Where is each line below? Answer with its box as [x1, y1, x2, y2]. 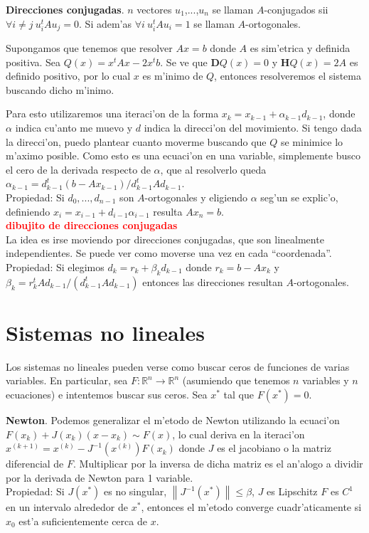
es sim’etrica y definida [250, 41, 351, 56]
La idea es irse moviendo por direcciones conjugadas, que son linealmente [6, 231, 324, 246]
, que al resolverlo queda [160, 162, 267, 176]
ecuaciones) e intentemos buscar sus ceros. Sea [6, 387, 208, 402]
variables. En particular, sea [6, 373, 128, 388]
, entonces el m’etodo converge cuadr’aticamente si [141, 500, 362, 514]
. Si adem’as [79, 16, 132, 31]
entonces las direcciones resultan [142, 274, 283, 289]
